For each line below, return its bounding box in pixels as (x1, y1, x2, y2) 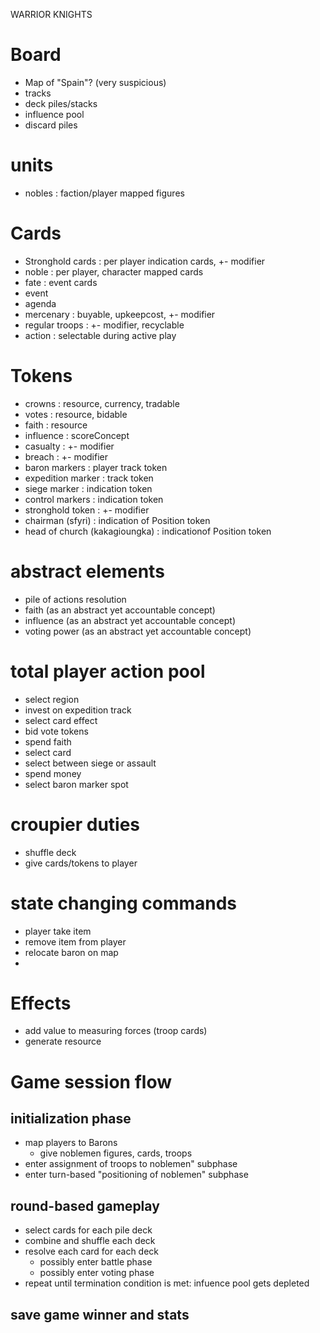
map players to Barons (24, 1137, 118, 1149)
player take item (24, 925, 92, 937)
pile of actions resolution (24, 593, 127, 605)
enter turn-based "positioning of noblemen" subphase (24, 1169, 249, 1181)
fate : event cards (24, 276, 98, 288)
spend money (24, 767, 82, 779)
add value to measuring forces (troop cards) (24, 1025, 208, 1037)
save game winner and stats (10, 1306, 190, 1323)
